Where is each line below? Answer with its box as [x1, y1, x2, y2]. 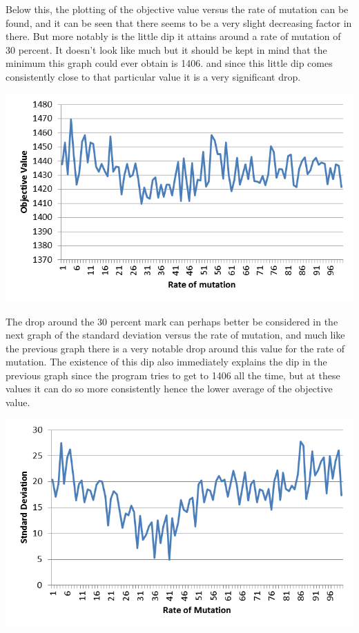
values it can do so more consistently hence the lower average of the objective [6, 381, 333, 396]
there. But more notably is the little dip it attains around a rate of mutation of [6, 29, 341, 43]
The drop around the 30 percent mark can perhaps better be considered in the [6, 314, 338, 328]
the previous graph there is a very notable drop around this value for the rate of [6, 341, 345, 355]
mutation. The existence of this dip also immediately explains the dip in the [6, 354, 327, 369]
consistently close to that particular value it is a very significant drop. [6, 69, 301, 83]
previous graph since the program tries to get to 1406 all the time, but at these [6, 368, 340, 382]
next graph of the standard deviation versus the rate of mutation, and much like [6, 328, 345, 342]
